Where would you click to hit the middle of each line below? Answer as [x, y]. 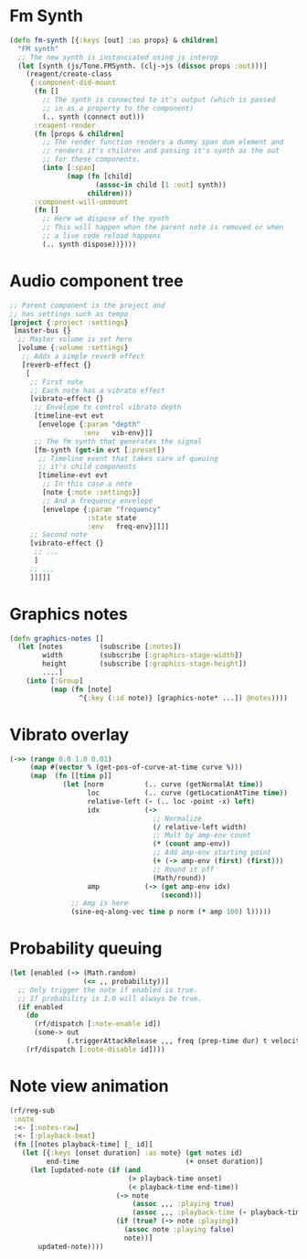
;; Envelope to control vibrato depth [107, 408]
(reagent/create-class [69, 74]
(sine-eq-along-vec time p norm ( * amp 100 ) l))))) [171, 912]
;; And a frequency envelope [98, 501]
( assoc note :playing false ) [179, 1230]
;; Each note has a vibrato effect [98, 390]
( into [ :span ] [69, 168]
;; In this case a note [87, 484]
